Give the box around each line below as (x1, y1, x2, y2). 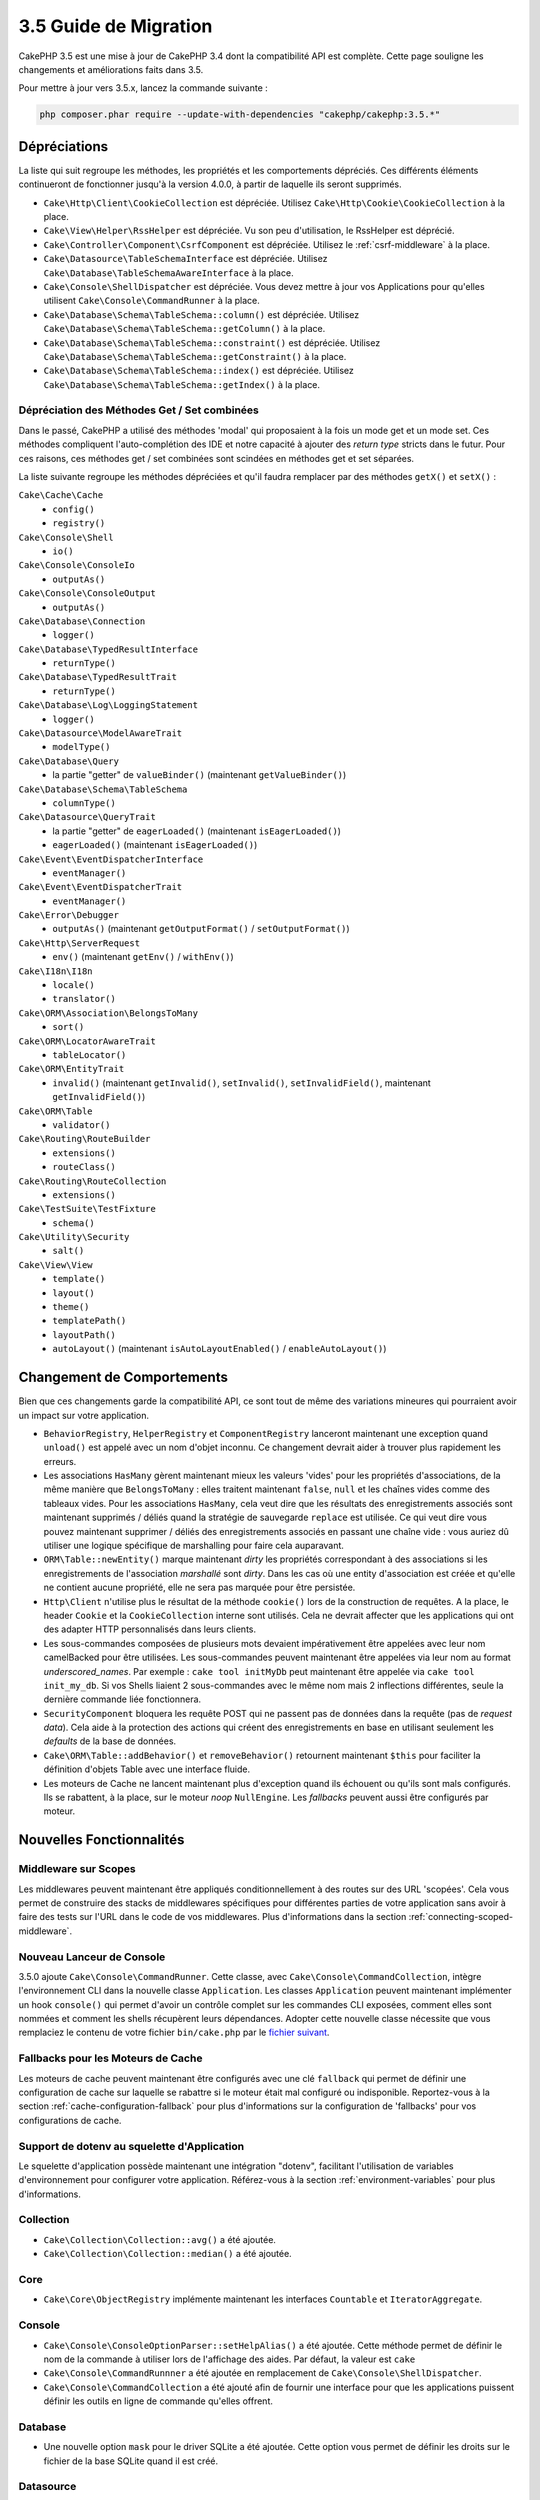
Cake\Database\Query (18, 755, 120, 767)
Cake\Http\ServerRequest (18, 937, 140, 949)
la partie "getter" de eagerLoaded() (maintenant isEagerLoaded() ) (52, 825, 342, 837)
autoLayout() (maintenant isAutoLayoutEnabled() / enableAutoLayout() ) (52, 1343, 387, 1355)
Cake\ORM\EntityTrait (18, 1063, 125, 1075)
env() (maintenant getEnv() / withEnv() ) (52, 951, 234, 963)
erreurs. (43, 1455, 77, 1467)
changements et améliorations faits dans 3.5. (18, 63, 204, 75)
